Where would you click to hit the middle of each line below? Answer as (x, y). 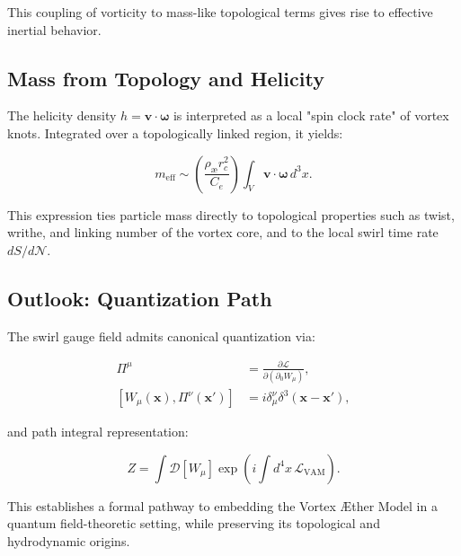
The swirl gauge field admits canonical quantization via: (161, 335)
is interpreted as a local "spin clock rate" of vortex (311, 115)
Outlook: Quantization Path (140, 298)
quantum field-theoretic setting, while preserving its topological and (194, 523)
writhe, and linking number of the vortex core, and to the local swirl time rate (223, 232)
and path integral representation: (98, 432)
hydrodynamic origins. (69, 540)
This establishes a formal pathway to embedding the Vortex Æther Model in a (222, 505)
